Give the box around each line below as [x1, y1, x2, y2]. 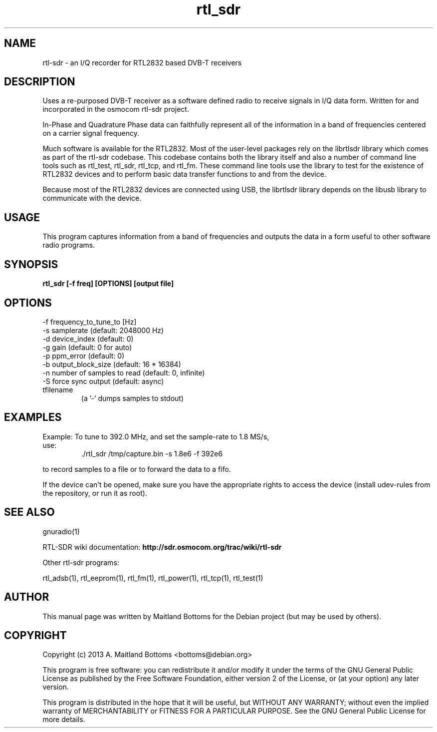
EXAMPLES [4, 411, 62, 424]
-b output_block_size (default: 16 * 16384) [42, 360, 181, 368]
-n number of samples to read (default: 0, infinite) [42, 368, 205, 377]
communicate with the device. [42, 194, 142, 203]
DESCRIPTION [4, 75, 75, 88]
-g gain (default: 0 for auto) [42, 343, 132, 352]
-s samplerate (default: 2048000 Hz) [42, 326, 164, 335]
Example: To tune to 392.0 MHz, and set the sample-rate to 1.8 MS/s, [42, 432, 269, 441]
